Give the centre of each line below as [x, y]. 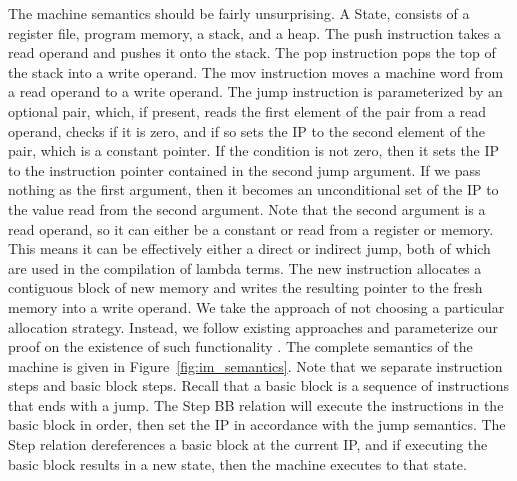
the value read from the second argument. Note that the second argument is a [247, 208]
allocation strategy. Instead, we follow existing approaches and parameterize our [253, 326]
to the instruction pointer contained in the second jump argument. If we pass [244, 169]
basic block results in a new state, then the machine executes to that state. [237, 463]
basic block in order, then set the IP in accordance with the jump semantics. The [257, 424]
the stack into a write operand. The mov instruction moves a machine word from [256, 71]
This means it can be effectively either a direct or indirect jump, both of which [249, 248]
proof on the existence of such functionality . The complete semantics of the [240, 346]
